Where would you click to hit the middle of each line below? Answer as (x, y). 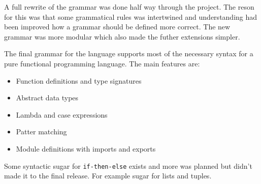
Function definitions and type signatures (79, 80)
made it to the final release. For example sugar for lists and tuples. (108, 176)
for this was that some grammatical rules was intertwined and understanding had (131, 16)
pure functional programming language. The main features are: (102, 63)
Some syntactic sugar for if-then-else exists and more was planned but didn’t (128, 165)
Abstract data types (47, 98)
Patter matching (41, 132)
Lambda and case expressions (62, 114)
